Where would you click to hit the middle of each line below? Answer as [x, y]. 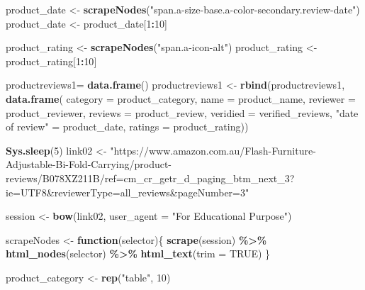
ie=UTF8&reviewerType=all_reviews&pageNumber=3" [128, 192]
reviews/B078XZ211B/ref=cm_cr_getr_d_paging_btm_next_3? [150, 178]
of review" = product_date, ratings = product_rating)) [127, 127]
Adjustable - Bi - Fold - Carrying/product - [89, 164]
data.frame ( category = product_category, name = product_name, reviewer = [181, 98]
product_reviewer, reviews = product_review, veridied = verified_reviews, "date [182, 112]
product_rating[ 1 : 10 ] [51, 61]
